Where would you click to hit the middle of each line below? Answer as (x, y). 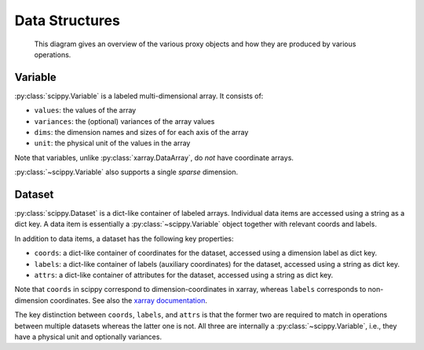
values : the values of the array (85, 111)
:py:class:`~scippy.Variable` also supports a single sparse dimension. (126, 172)
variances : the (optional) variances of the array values (124, 121)
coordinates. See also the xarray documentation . (128, 300)
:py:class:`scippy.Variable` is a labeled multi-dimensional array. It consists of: (139, 96)
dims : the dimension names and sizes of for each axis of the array (141, 133)
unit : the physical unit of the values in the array (112, 143)
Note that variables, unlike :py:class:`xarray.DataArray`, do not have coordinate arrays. (154, 158)
